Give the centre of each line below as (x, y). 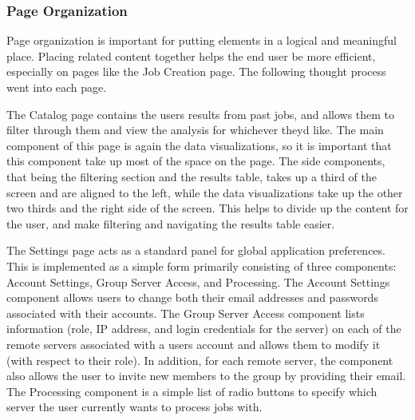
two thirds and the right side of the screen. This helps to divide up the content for (207, 208)
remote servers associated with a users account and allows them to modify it (194, 344)
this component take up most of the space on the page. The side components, (196, 161)
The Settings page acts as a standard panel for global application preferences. (196, 250)
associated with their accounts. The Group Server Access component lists (186, 313)
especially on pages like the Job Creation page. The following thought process (196, 71)
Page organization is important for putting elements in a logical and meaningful (202, 40)
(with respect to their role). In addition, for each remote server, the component (200, 360)
